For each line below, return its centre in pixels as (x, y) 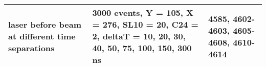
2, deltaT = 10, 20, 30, (139, 36)
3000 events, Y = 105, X (143, 13)
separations (31, 48)
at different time (42, 36)
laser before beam (45, 24)
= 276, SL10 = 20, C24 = (145, 24)
